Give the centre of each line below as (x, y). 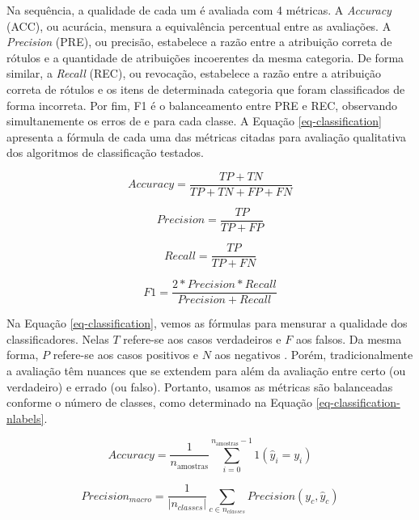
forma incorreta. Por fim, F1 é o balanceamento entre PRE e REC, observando (202, 105)
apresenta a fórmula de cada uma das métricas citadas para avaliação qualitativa (206, 136)
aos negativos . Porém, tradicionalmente (314, 355)
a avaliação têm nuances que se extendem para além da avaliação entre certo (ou (206, 370)
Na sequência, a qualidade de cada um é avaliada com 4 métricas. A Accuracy (199, 10)
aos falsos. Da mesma (349, 338)
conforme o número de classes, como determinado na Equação (160, 402)
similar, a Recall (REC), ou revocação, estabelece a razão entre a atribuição (194, 73)
